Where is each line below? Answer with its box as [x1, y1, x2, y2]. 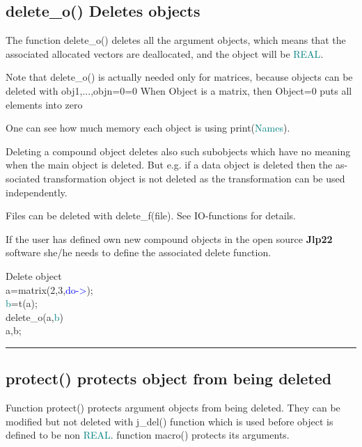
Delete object [6, 268, 62, 283]
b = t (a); [6, 296, 38, 311]
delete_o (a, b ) [6, 309, 63, 324]
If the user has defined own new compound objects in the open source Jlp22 [6, 231, 333, 246]
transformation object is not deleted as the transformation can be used [43, 171, 345, 185]
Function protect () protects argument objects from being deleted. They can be [6, 400, 340, 415]
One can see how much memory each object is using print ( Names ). [6, 120, 290, 135]
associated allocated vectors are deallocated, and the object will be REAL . [6, 46, 324, 61]
